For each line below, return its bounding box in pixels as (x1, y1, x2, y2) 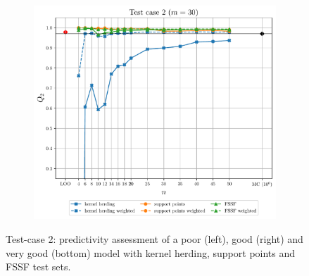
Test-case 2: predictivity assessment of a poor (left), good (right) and (6, 231, 303, 246)
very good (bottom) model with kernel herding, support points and (6, 245, 296, 260)
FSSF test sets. (6, 259, 71, 274)
